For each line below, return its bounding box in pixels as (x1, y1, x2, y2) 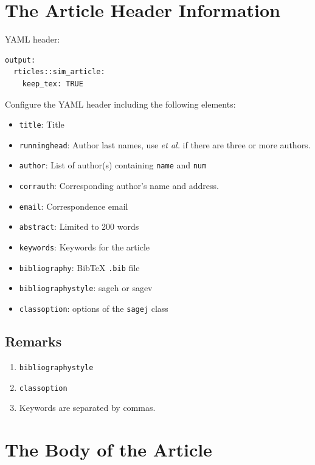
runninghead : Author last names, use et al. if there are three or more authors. (19, 138, 311, 151)
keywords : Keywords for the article (19, 241, 150, 253)
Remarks (5, 332, 62, 351)
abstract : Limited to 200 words (19, 220, 139, 233)
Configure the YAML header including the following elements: (5, 97, 236, 110)
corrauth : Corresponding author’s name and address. (19, 179, 219, 192)
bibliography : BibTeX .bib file (19, 261, 140, 274)
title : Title (19, 118, 64, 131)
